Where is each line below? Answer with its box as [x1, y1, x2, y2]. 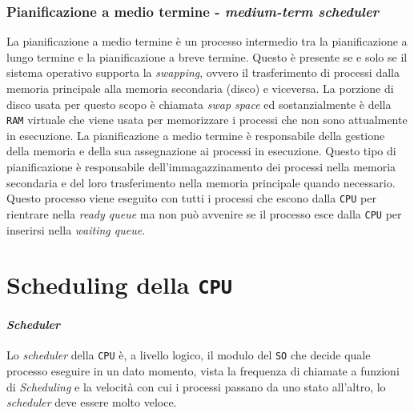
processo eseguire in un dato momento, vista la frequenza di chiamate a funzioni [6, 363, 400, 379]
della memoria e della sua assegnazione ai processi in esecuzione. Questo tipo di [6, 142, 396, 159]
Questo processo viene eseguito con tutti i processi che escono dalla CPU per [6, 190, 376, 206]
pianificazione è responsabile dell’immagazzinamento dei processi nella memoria [6, 158, 396, 175]
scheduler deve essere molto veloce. [6, 394, 177, 411]
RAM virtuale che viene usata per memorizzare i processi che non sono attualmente [6, 111, 408, 128]
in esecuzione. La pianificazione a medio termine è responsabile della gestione [6, 126, 385, 143]
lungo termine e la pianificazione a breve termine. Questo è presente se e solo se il [6, 48, 408, 65]
